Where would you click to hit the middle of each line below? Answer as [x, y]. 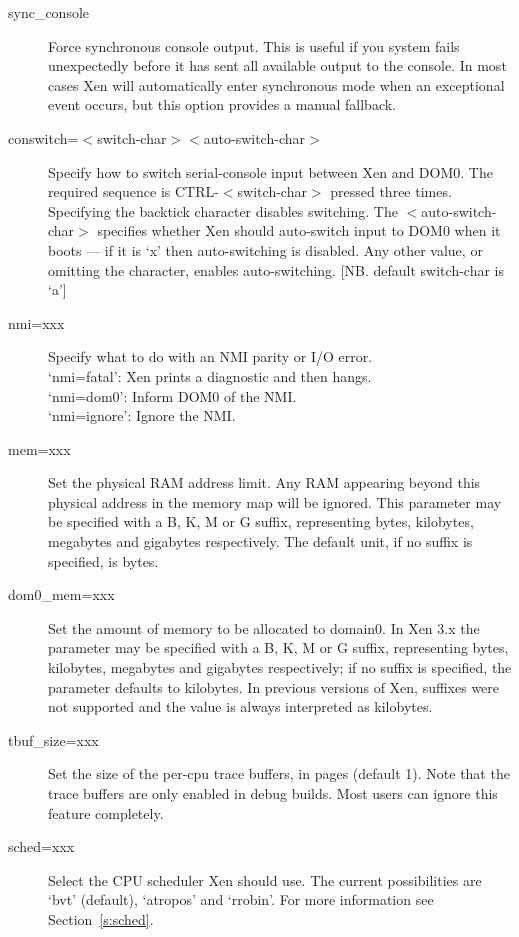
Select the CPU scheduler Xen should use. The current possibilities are [265, 879]
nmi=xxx [36, 322]
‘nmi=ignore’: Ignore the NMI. [142, 415]
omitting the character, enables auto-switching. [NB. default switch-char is [276, 269]
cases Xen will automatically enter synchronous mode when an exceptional [276, 84]
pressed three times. [391, 191]
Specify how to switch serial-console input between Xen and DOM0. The [270, 171]
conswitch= [43, 137]
